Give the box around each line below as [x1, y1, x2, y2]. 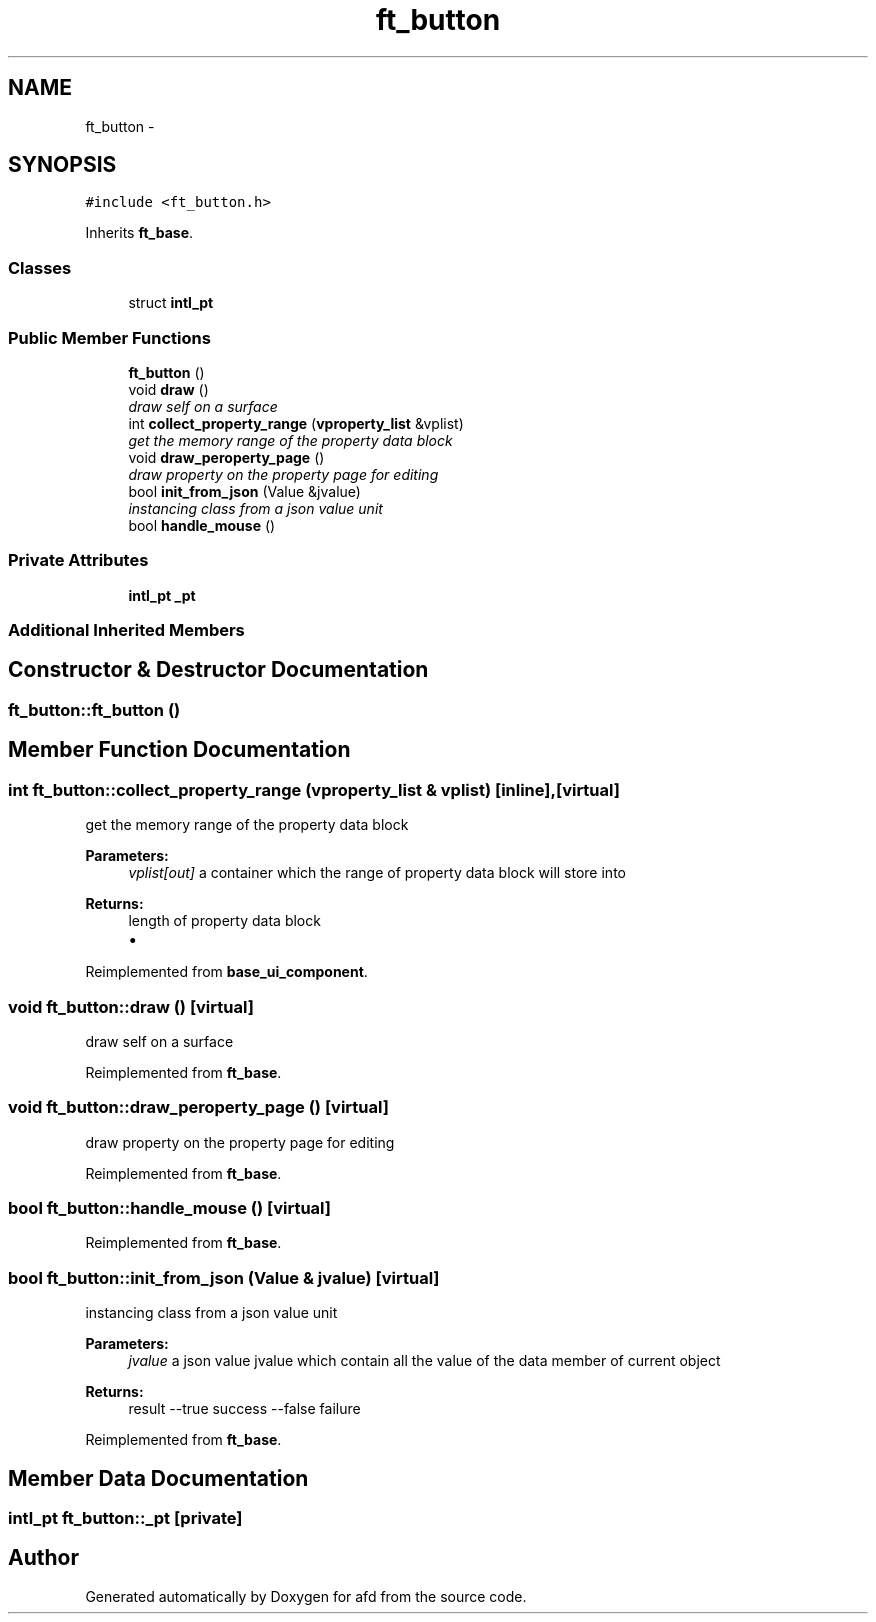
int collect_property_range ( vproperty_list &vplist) [128, 414, 464, 432]
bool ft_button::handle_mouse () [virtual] [8, 1198, 331, 1218]
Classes [8, 257, 72, 278]
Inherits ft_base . [85, 224, 194, 242]
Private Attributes [8, 550, 149, 571]
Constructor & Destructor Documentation [8, 657, 429, 683]
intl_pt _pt [128, 586, 196, 604]
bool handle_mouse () [128, 516, 276, 534]
